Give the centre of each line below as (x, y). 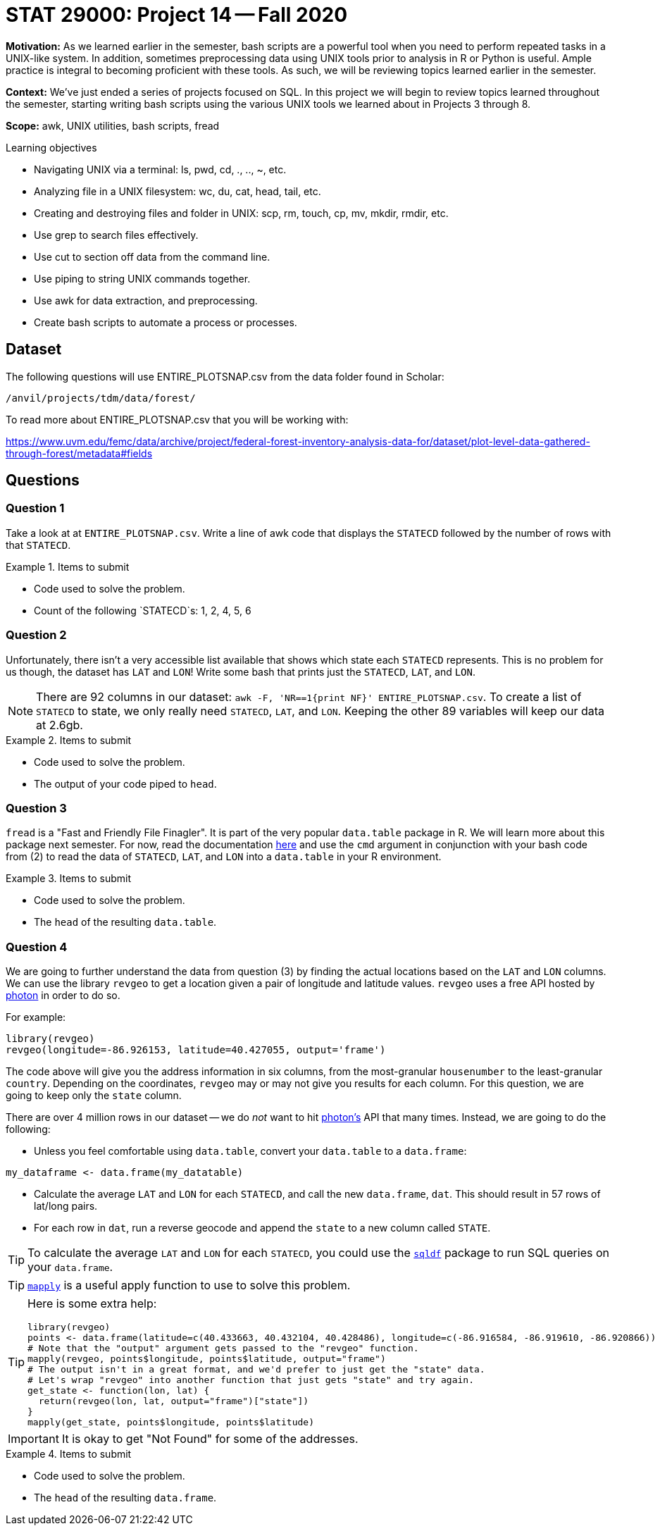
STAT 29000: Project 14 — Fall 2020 (177, 15)
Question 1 (35, 508)
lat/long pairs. (66, 1206)
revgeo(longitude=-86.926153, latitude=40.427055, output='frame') (196, 1050)
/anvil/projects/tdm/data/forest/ (101, 398)
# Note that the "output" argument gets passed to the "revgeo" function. (223, 1349)
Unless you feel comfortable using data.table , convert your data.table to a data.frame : (250, 1151)
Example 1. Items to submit (68, 566)
